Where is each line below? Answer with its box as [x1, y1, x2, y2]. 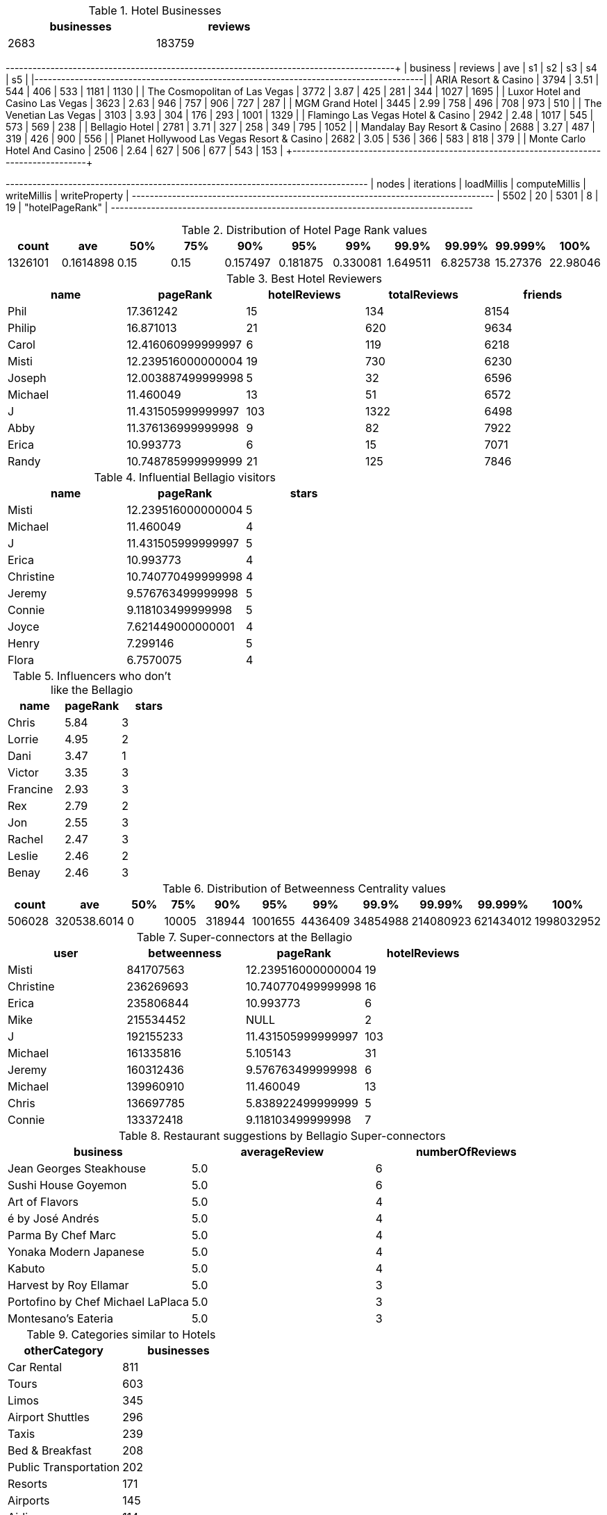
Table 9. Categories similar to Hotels [26, 1327, 216, 1341]
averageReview [240, 1145, 324, 1159]
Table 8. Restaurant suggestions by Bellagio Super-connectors [119, 1129, 446, 1143]
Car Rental [8, 1360, 63, 1374]
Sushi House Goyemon [8, 1178, 127, 1192]
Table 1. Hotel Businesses [88, 3, 222, 17]
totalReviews [388, 288, 459, 301]
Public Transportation [8, 1460, 120, 1474]
